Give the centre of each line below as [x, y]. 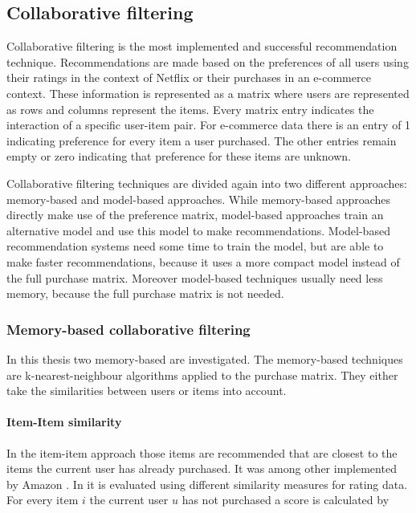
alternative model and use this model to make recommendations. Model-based [198, 230]
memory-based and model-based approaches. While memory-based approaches [199, 199]
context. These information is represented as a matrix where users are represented [208, 93]
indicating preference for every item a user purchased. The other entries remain [202, 140]
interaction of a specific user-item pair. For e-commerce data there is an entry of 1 [209, 125]
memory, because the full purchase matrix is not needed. [145, 293]
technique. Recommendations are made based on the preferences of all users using [208, 61]
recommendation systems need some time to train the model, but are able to [195, 246]
